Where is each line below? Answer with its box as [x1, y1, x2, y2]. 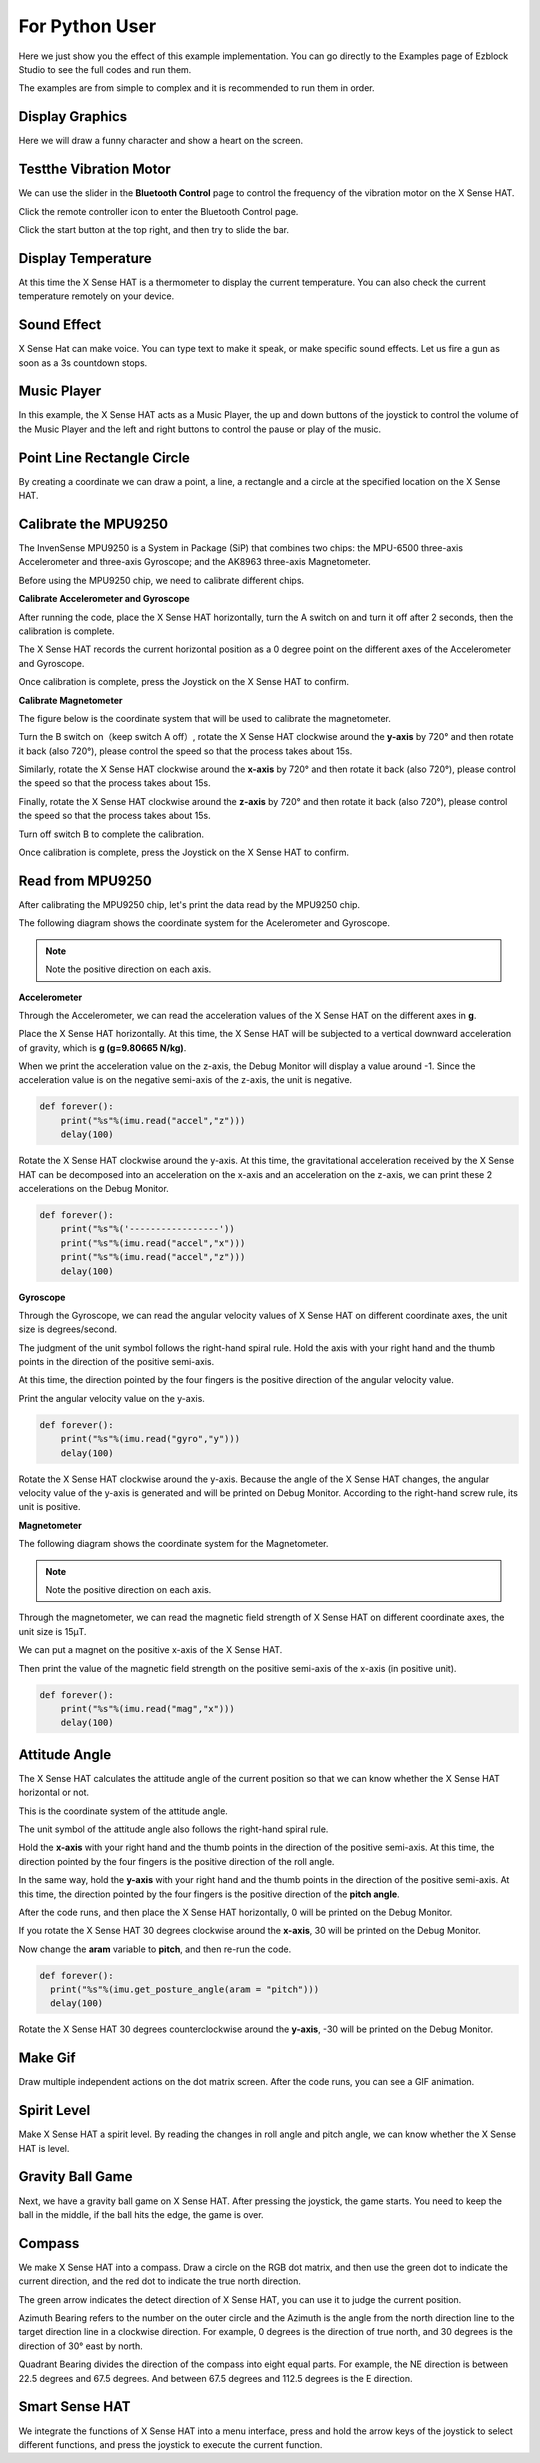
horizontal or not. [18, 1786, 90, 1799]
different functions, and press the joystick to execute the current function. [18, 2438, 323, 2450]
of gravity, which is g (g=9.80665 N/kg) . [18, 1041, 187, 1054]
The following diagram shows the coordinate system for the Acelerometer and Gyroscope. [18, 917, 390, 929]
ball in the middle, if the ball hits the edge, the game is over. [18, 2208, 264, 2220]
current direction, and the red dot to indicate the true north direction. [18, 2275, 302, 2287]
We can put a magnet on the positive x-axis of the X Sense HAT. [18, 1644, 283, 1656]
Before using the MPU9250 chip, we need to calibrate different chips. [18, 574, 305, 586]
